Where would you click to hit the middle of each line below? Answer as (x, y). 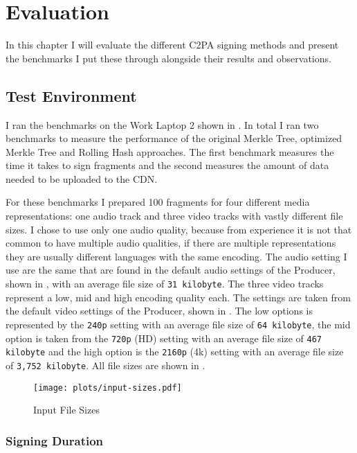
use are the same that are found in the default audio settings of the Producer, (171, 270)
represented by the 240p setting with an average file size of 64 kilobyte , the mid (178, 324)
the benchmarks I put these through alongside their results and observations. (168, 58)
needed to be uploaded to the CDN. (82, 178)
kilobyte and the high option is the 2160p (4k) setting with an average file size (175, 352)
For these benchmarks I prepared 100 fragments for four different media (158, 202)
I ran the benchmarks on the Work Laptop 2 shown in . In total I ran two (162, 124)
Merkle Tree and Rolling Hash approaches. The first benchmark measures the (170, 151)
